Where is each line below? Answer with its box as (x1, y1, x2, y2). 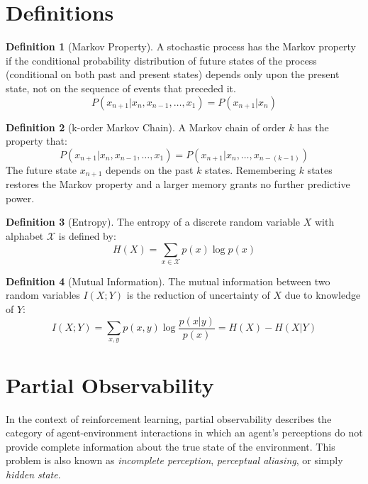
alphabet (6, 228, 44, 243)
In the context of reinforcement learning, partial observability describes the (6, 411, 332, 426)
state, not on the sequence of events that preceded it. (6, 80, 236, 95)
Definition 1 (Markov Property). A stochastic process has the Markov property (6, 39, 356, 54)
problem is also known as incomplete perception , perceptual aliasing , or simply (6, 453, 343, 468)
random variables (6, 287, 80, 302)
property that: (6, 133, 67, 148)
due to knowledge (284, 287, 361, 302)
